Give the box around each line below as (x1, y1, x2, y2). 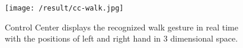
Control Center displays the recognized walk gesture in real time (5, 20, 238, 33)
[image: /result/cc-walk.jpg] (5, 4, 124, 12)
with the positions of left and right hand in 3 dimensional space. (5, 32, 238, 44)
